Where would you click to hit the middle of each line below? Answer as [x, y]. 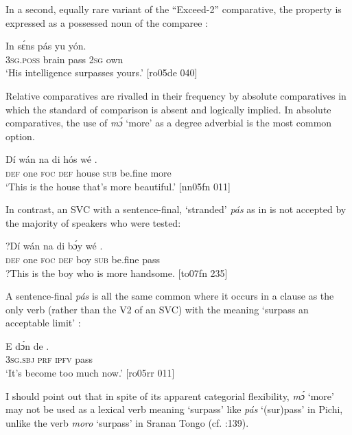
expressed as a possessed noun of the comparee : [107, 22]
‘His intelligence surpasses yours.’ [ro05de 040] [102, 72]
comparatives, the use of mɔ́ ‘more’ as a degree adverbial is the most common [169, 123]
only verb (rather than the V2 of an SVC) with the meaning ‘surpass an [157, 309]
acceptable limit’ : [43, 323]
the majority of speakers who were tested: [93, 222]
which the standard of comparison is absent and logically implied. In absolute [168, 109]
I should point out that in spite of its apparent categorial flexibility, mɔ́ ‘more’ [170, 395]
